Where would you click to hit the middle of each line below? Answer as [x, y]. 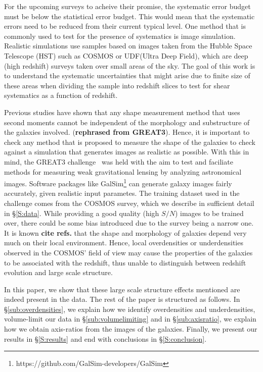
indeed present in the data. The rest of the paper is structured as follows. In [122, 299]
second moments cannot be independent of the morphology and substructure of [127, 122]
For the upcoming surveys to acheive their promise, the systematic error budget [127, 6]
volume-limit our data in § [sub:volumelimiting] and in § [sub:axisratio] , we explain [130, 319]
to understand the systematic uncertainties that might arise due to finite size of [127, 75]
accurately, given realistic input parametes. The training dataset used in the [122, 193]
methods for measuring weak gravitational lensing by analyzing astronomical [123, 171]
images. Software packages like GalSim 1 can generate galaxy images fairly [118, 182]
